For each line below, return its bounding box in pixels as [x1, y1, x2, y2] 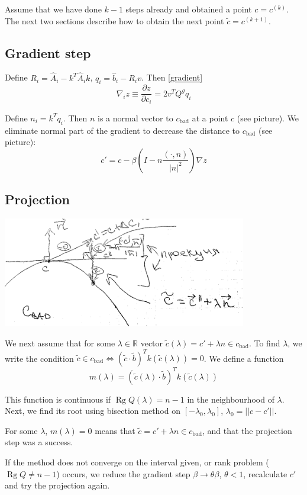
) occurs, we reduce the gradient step [56, 467, 190, 480]
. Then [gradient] [141, 71, 203, 83]
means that [95, 424, 135, 436]
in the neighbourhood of [187, 393, 274, 405]
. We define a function [203, 352, 284, 364]
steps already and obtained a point [125, 3, 252, 15]
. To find [248, 336, 280, 349]
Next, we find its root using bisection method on [5, 404, 180, 417]
